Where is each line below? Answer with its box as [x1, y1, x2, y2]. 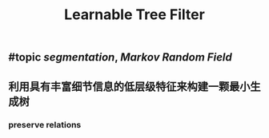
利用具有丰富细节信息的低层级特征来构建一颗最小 [8, 80, 251, 93]
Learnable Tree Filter [63, 6, 206, 24]
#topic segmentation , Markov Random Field [8, 50, 232, 65]
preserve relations [8, 119, 82, 130]
